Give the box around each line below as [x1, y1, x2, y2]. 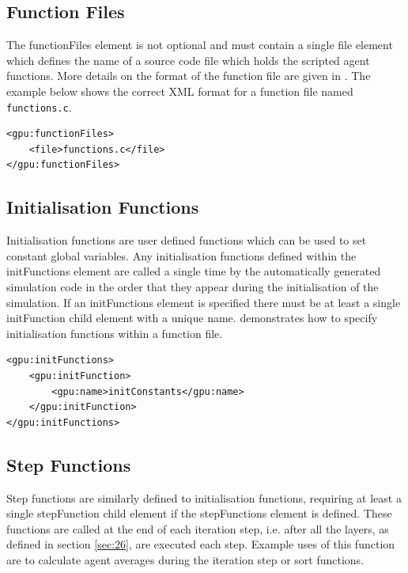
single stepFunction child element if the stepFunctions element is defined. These [6, 505, 392, 522]
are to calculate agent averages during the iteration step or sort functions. [6, 551, 365, 567]
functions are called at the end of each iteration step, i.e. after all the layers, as [6, 520, 389, 537]
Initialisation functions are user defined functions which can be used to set [6, 232, 367, 249]
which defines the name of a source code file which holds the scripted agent [6, 51, 370, 68]
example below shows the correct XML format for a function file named [6, 82, 353, 99]
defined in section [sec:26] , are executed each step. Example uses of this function [6, 536, 395, 552]
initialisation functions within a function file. [6, 324, 223, 341]
